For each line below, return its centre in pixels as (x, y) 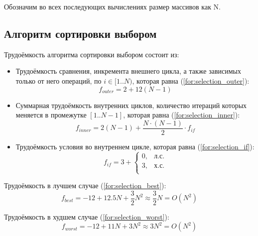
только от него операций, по (59, 80)
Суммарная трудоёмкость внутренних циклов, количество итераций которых (131, 105)
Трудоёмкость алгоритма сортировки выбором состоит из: (92, 54)
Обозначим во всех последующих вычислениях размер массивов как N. (113, 6)
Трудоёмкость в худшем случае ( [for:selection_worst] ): (87, 216)
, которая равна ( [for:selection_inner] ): (182, 115)
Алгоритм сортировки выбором (80, 33)
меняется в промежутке (51, 115)
